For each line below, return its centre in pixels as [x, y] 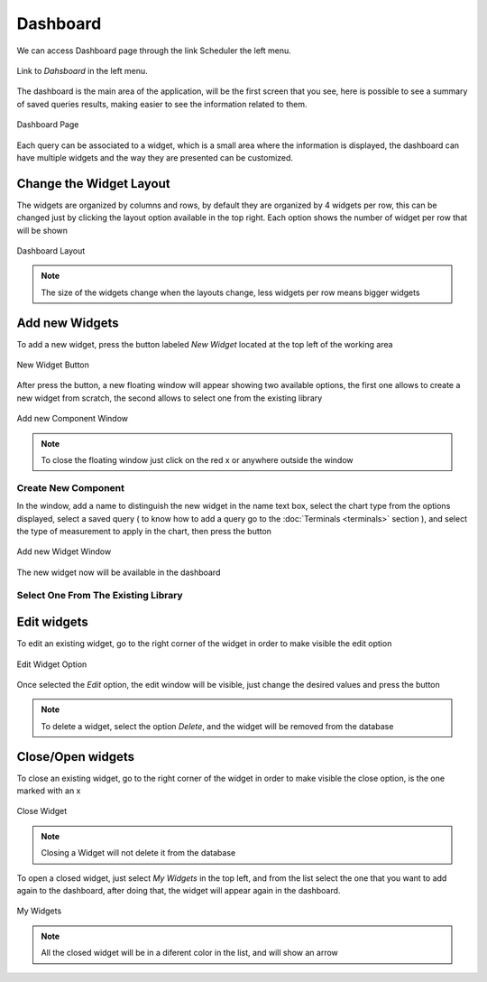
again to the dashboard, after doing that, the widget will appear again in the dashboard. [179, 890]
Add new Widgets [68, 323]
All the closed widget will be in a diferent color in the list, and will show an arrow [189, 953]
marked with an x [49, 791]
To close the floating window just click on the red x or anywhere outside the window [197, 460]
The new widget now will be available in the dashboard [119, 572]
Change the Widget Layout [93, 184]
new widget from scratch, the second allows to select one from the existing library [170, 398]
